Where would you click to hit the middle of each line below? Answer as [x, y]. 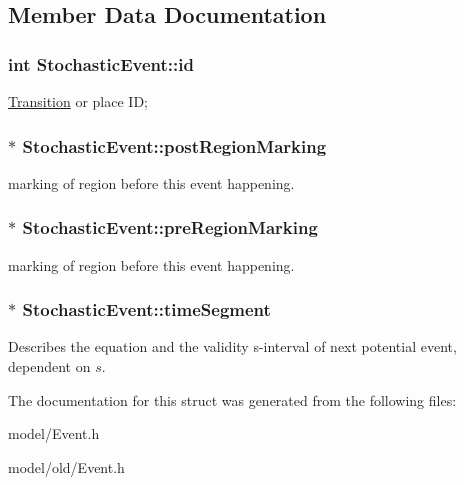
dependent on [49, 366]
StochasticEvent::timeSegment [146, 309]
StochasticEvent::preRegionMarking [170, 227]
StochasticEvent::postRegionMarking [174, 145]
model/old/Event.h [66, 466]
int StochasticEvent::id [101, 63]
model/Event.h [54, 433]
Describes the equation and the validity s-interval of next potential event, [232, 346]
